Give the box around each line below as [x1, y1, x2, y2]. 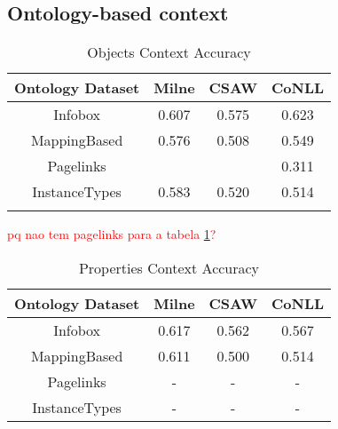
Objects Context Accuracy [87, 42, 251, 63]
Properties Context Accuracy [78, 257, 260, 278]
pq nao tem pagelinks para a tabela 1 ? [7, 225, 216, 243]
